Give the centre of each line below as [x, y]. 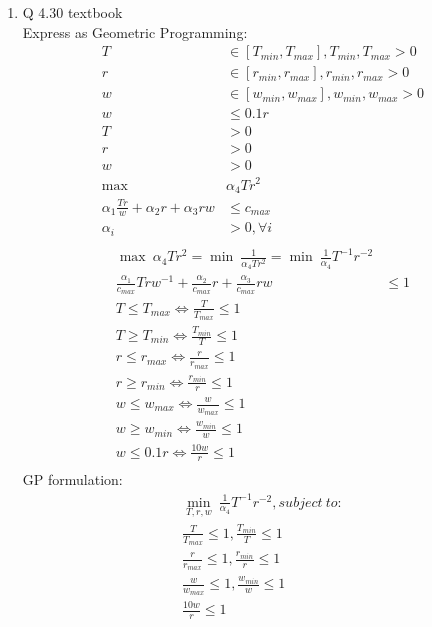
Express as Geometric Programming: [135, 31]
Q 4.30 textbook [72, 12]
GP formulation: [72, 479]
